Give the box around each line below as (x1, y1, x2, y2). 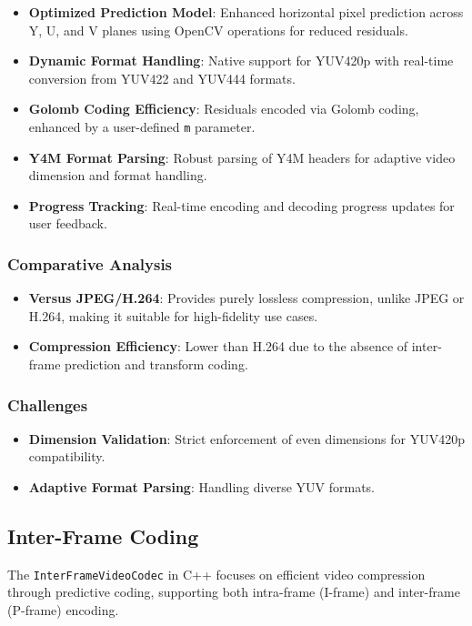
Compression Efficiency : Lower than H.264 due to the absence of (28, 337, 408, 356)
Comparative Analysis (7, 252, 173, 275)
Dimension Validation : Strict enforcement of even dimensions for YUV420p (28, 429, 465, 448)
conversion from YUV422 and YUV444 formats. (28, 68, 296, 87)
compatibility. (28, 447, 105, 466)
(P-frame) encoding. (7, 601, 119, 620)
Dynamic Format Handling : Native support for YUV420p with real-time (28, 51, 454, 70)
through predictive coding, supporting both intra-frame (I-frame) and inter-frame (7, 582, 460, 601)
